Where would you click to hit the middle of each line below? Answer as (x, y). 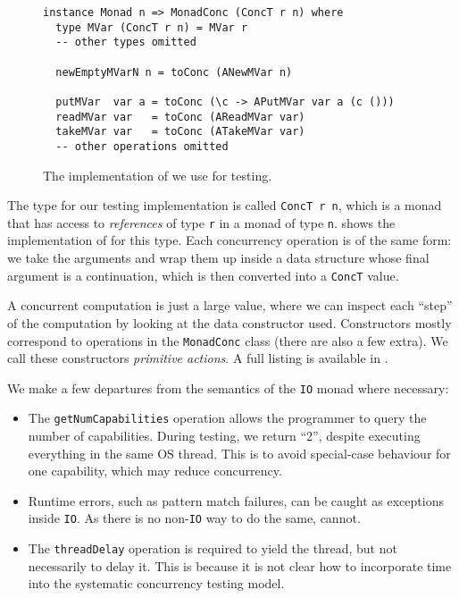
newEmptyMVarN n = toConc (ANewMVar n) (174, 72)
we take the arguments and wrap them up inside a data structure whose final (218, 258)
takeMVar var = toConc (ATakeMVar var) (180, 132)
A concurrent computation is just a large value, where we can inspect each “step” (230, 305)
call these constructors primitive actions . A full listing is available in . (198, 358)
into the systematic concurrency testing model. (156, 583)
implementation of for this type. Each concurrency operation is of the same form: (229, 240)
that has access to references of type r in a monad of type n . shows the (201, 222)
